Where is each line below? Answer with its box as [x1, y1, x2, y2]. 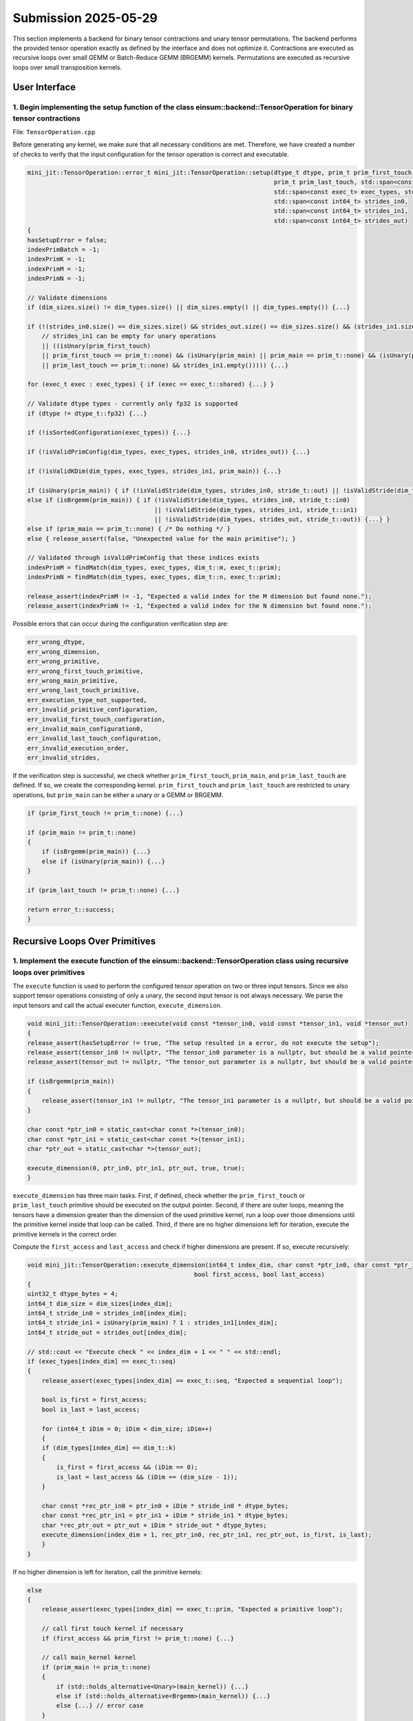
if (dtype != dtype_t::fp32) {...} [27, 410, 147, 417]
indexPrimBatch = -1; [27, 245, 100, 253]
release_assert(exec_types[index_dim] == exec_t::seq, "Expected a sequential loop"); [41, 1377, 343, 1384]
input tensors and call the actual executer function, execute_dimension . [12, 1001, 222, 1009]
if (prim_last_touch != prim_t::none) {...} [27, 886, 180, 894]
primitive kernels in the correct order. [12, 1229, 118, 1238]
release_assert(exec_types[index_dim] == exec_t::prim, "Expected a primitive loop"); [41, 1605, 343, 1614]
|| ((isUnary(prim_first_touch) [41, 341, 151, 350]
